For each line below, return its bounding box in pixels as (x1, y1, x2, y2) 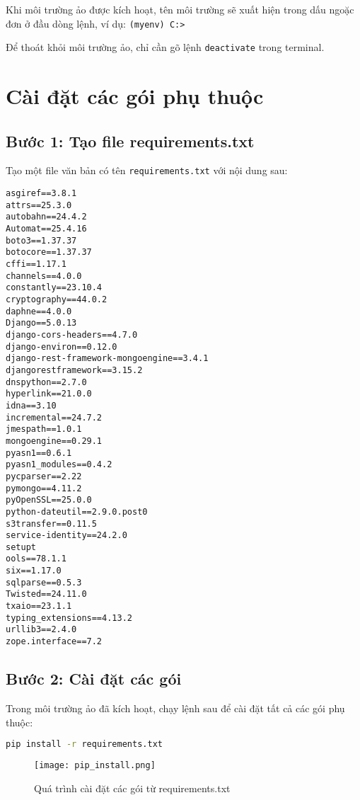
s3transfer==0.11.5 (6, 518, 97, 529)
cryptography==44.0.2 (6, 295, 108, 305)
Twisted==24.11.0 (6, 589, 87, 600)
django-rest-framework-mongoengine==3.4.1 (6, 353, 209, 364)
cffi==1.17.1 (6, 259, 66, 270)
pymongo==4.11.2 (6, 483, 82, 493)
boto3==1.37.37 (6, 235, 77, 246)
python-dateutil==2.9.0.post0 (6, 506, 148, 517)
